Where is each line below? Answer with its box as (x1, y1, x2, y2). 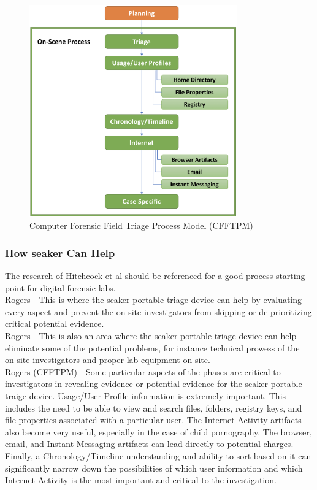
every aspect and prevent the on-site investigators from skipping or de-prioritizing (5, 305, 312, 318)
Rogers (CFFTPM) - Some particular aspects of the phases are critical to (5, 365, 281, 378)
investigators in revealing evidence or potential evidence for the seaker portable (5, 377, 302, 390)
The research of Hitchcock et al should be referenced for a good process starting (5, 269, 305, 281)
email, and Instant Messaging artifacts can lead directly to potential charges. (5, 437, 294, 450)
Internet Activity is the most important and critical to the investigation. (5, 473, 277, 486)
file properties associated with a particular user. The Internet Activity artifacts (5, 413, 302, 426)
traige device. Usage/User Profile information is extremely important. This (5, 389, 286, 402)
